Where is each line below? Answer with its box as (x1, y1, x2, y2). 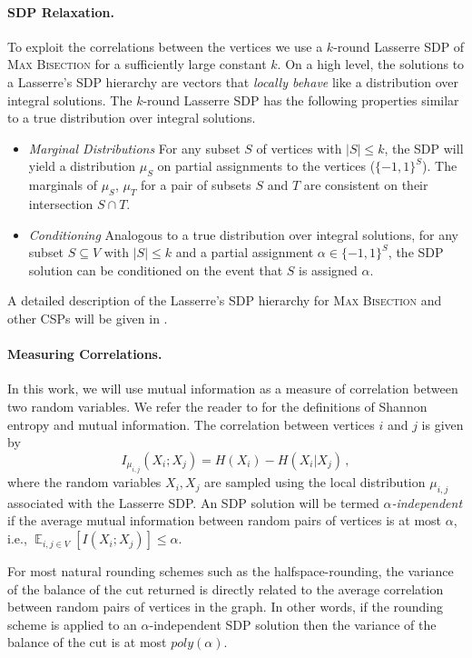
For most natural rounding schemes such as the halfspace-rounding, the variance (7, 562, 454, 581)
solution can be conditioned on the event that (28, 260, 283, 279)
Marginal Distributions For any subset (28, 138, 241, 157)
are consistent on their (303, 175, 428, 194)
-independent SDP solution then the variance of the (149, 614, 437, 633)
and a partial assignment (175, 243, 314, 262)
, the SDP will (384, 138, 464, 157)
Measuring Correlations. (7, 344, 162, 364)
